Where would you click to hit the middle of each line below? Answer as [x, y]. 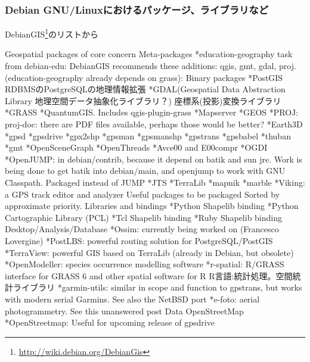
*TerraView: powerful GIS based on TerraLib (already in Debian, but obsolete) [149, 252]
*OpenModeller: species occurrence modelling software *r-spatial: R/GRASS [145, 264]
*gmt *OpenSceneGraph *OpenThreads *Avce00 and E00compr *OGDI [136, 147]
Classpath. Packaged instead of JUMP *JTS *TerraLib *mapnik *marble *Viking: [155, 182]
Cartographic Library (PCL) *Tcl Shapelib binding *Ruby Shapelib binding [144, 217]
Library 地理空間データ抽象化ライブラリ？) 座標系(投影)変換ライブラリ [143, 100]
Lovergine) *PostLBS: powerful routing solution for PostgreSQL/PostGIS [139, 240]
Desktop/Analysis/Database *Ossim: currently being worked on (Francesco [142, 229]
